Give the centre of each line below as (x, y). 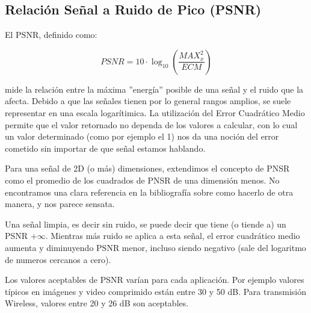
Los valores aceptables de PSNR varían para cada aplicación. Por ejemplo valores (155, 280)
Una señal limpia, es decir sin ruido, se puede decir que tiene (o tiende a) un (146, 224)
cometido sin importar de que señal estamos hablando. (105, 148)
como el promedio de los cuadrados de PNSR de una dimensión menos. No (142, 180)
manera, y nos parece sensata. (60, 204)
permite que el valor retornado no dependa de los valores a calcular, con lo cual (151, 124)
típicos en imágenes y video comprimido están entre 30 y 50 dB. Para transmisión (156, 291)
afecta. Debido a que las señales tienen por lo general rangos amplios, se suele (148, 101)
